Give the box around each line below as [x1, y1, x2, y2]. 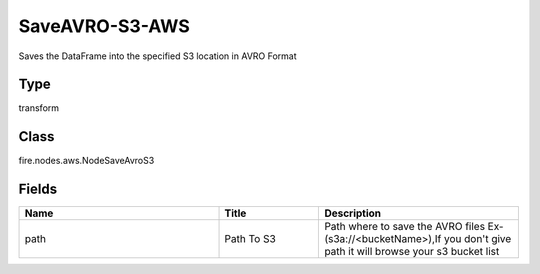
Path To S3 [224, 232, 277, 246]
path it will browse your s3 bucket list [324, 245, 500, 259]
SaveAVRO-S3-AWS [18, 15, 190, 37]
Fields [18, 181, 58, 198]
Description [324, 206, 382, 220]
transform [18, 102, 60, 114]
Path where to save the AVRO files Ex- [324, 220, 504, 234]
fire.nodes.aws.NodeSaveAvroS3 [18, 155, 155, 167]
